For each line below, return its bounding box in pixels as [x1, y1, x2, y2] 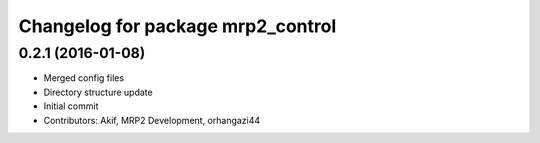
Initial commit [43, 100, 99, 112]
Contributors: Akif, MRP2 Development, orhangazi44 [43, 114, 261, 126]
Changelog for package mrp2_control [18, 15, 337, 37]
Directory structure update [43, 86, 154, 98]
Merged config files [43, 72, 125, 84]
